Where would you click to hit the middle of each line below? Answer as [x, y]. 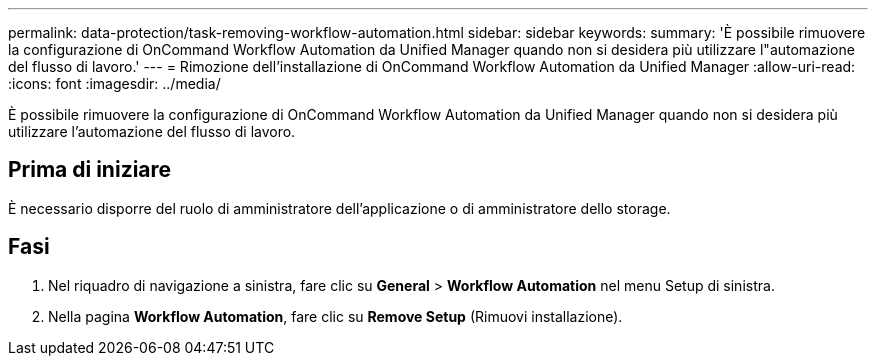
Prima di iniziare [90, 170]
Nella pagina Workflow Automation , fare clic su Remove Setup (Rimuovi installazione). [335, 316]
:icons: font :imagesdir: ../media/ [114, 83]
